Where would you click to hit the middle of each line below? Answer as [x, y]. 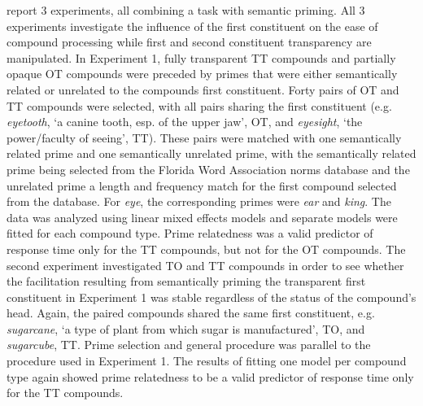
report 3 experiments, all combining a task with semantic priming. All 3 [186, 10]
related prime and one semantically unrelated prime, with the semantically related [211, 153]
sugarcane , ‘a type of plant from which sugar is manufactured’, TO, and [186, 328]
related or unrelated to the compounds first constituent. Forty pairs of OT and [203, 89]
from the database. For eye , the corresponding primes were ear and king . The [199, 201]
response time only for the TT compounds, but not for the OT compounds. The [206, 249]
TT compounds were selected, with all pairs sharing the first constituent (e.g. [199, 105]
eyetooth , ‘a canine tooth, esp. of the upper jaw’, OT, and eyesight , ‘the [185, 122]
